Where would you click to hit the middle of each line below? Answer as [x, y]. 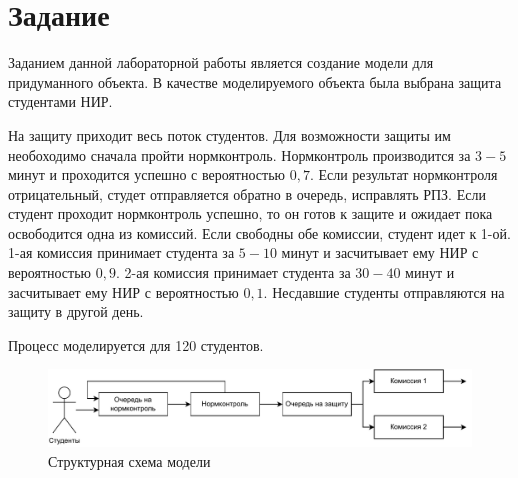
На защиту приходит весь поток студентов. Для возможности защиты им [229, 134]
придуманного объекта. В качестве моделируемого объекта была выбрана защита [255, 81]
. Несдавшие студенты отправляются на [384, 291]
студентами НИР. [60, 101]
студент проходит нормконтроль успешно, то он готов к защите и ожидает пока [250, 213]
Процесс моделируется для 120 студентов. [136, 344]
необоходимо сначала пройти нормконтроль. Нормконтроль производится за [239, 154]
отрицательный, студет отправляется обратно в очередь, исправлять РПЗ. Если [247, 193]
